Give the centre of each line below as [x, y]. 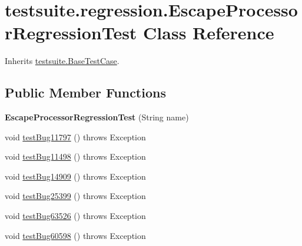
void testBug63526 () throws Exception [75, 216]
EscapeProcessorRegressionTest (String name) [97, 117]
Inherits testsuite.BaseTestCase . [62, 61]
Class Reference [209, 33]
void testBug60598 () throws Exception [75, 235]
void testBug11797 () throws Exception [75, 137]
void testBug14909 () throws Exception [75, 176]
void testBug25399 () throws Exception [75, 196]
